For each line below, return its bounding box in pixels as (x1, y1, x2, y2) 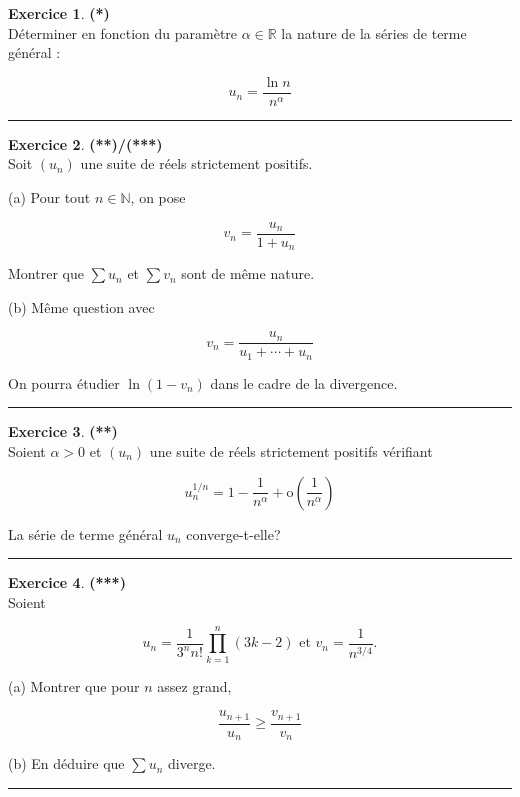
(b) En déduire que (8, 753, 125, 774)
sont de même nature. (181, 263, 315, 284)
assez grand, (157, 675, 232, 696)
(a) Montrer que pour (8, 675, 140, 696)
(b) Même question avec (8, 296, 155, 317)
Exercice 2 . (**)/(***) (8, 133, 163, 154)
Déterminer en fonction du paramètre (8, 22, 238, 43)
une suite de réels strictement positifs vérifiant (149, 441, 433, 462)
